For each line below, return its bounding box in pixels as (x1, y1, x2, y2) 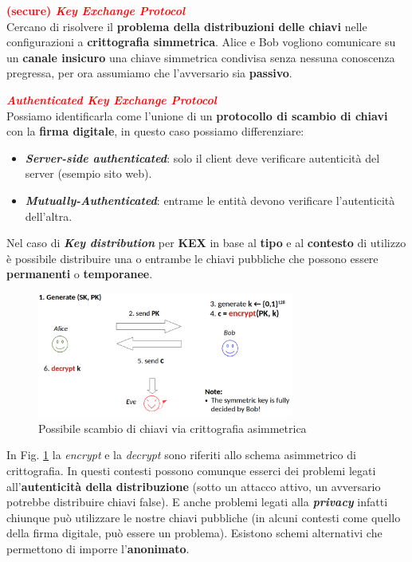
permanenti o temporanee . (6, 265, 153, 282)
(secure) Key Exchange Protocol (6, 2, 186, 18)
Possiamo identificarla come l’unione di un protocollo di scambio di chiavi (6, 107, 388, 124)
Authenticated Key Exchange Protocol (6, 91, 217, 108)
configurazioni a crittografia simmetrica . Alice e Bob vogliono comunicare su (6, 33, 396, 50)
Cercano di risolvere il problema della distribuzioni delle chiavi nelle (6, 18, 367, 34)
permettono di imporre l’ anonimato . (6, 540, 190, 556)
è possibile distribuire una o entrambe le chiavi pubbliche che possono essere (6, 250, 379, 266)
